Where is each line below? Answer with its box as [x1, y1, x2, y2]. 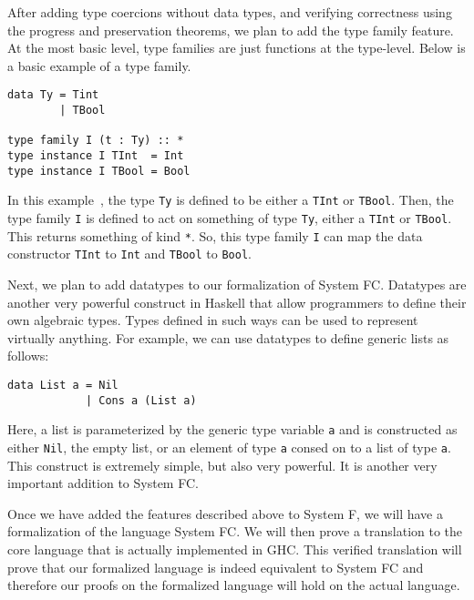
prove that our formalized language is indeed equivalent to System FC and [7, 557, 424, 576]
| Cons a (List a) [85, 393, 197, 407]
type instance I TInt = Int [7, 149, 184, 162]
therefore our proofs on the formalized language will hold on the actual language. [7, 575, 460, 595]
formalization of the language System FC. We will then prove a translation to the [7, 522, 463, 541]
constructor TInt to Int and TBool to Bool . [7, 244, 252, 263]
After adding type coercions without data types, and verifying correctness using [7, 3, 452, 21]
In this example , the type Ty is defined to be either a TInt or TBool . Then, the [7, 190, 454, 209]
